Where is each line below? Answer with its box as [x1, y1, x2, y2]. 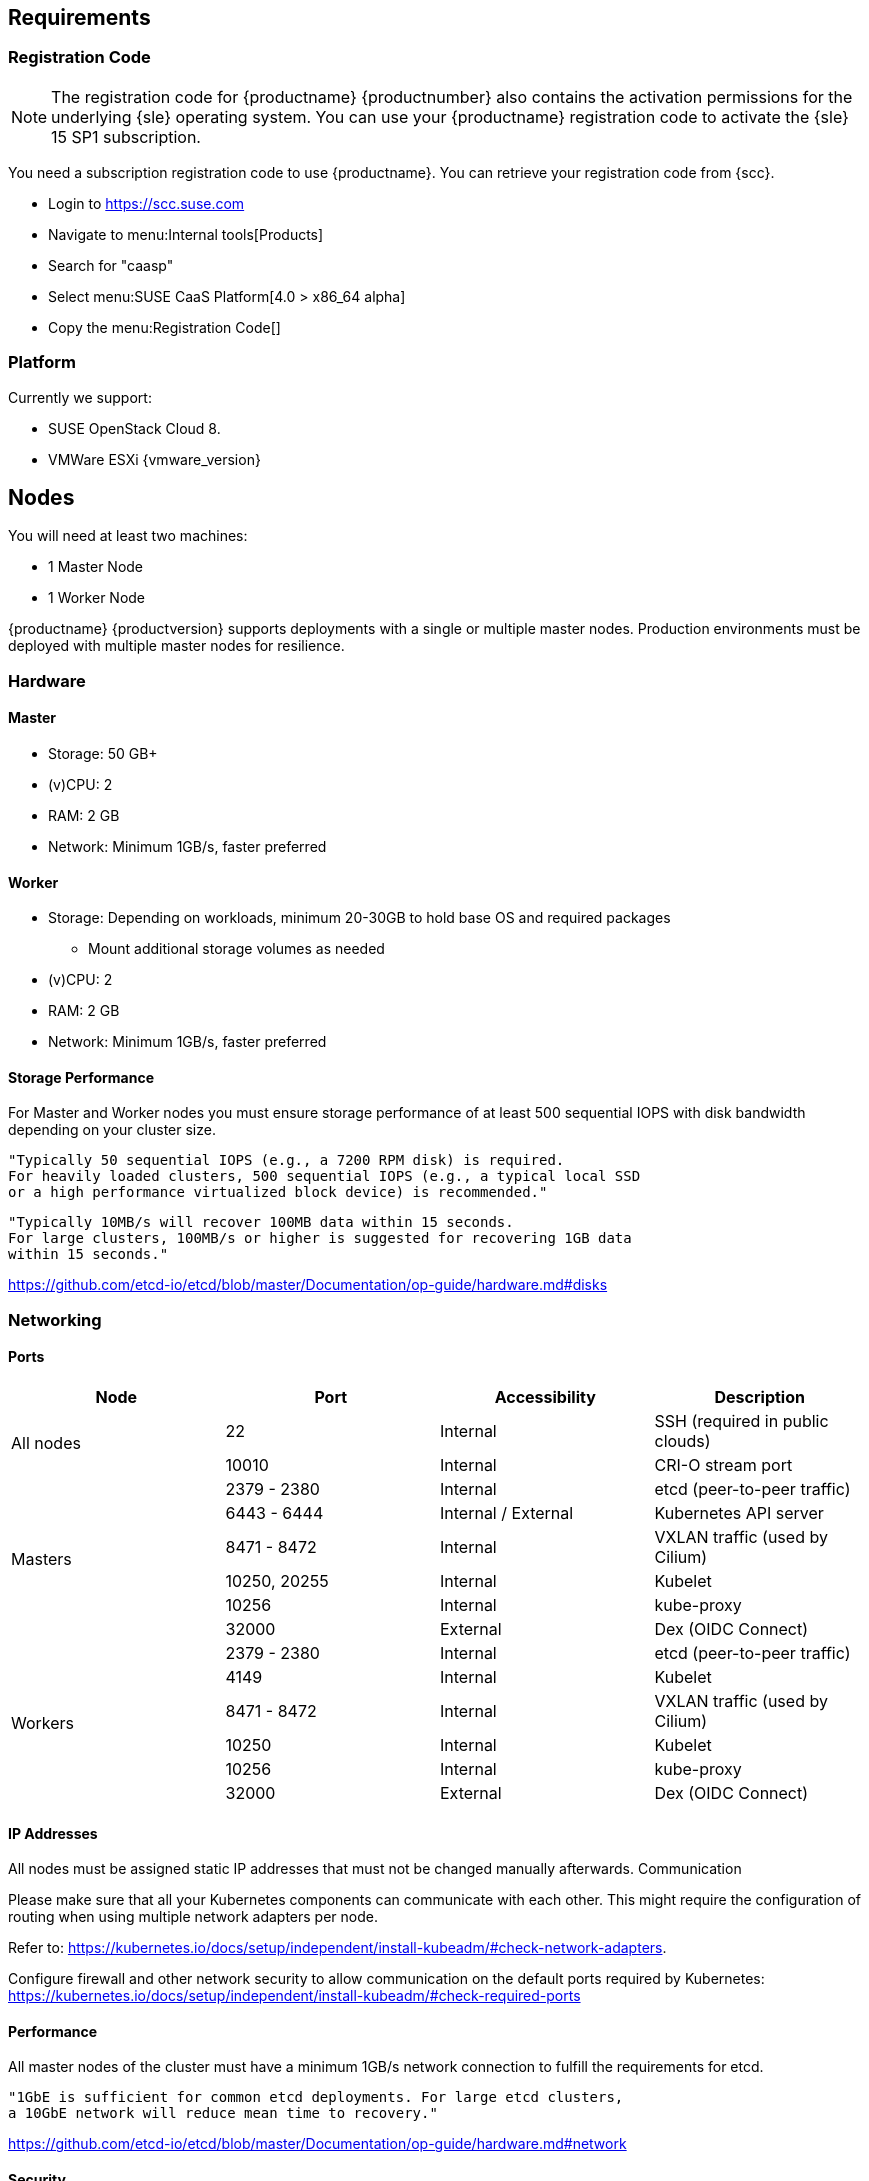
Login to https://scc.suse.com [48, 194, 245, 212]
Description [714, 1387, 805, 1408]
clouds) [654, 1431, 711, 1452]
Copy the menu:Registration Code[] [48, 318, 281, 336]
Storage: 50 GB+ [48, 744, 158, 762]
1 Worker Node [48, 589, 146, 607]
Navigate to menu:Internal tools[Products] [48, 225, 324, 243]
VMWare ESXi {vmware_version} [48, 450, 261, 468]
